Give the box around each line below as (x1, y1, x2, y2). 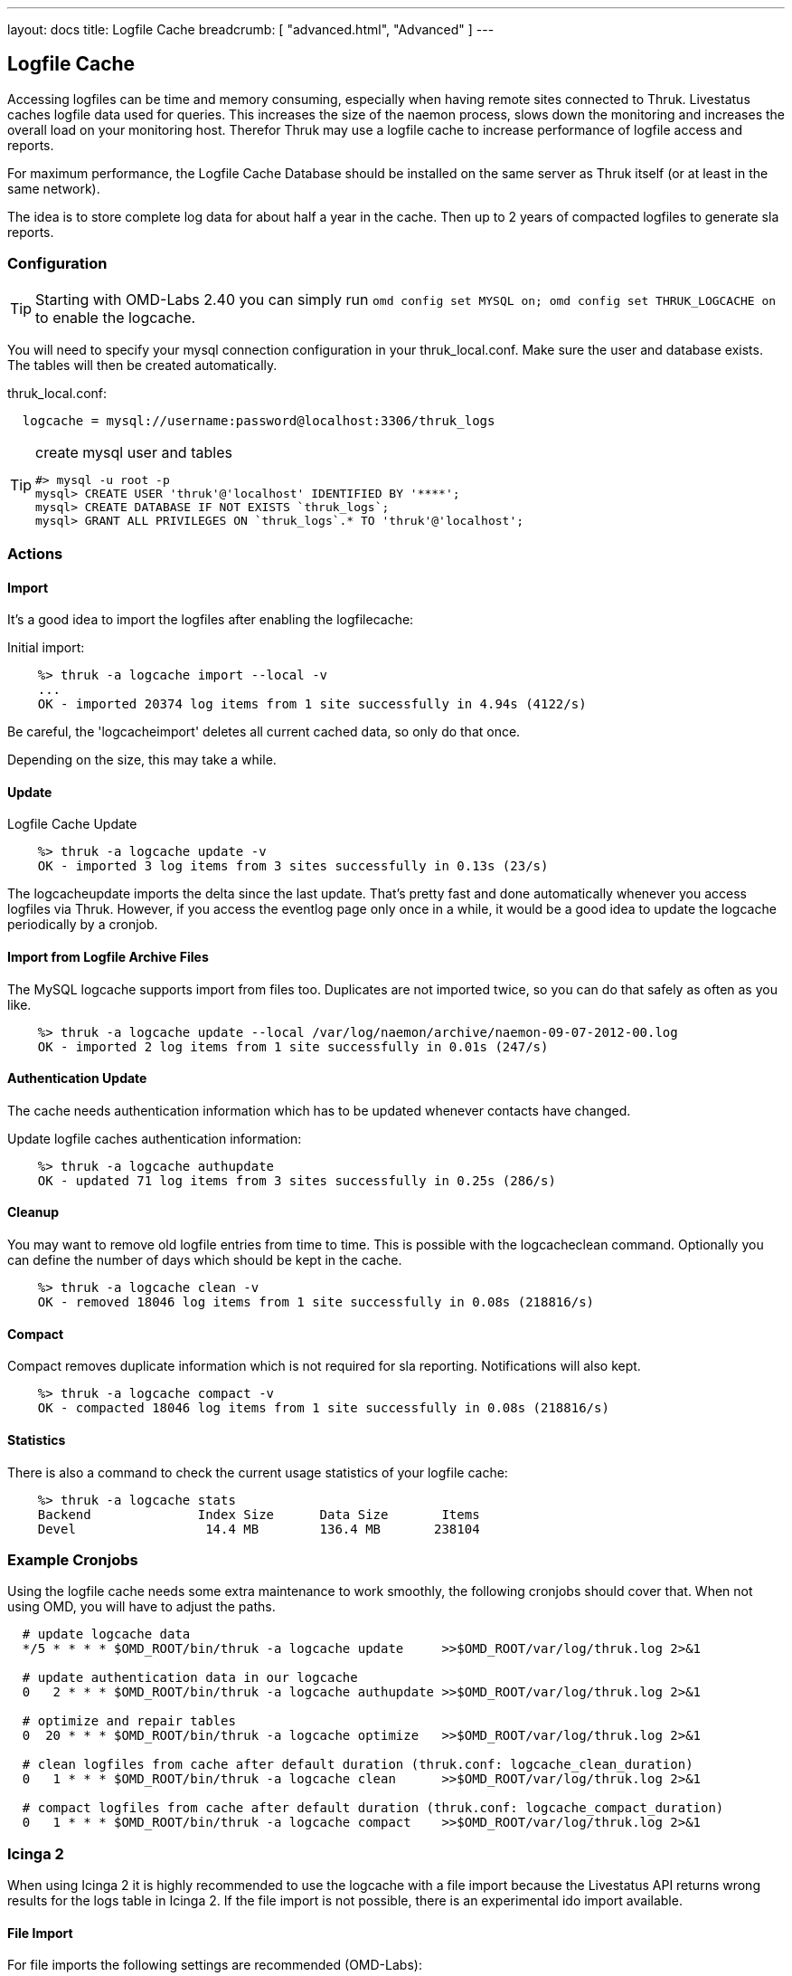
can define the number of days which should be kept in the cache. (7, 1252, 402, 1268)
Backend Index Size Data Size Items (37, 1506, 480, 1522)
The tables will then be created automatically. (7, 356, 278, 373)
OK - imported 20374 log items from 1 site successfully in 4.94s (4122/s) (37, 697, 587, 712)
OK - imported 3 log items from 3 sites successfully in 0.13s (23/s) (37, 859, 549, 874)
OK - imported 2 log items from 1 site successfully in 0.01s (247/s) (37, 1039, 549, 1054)
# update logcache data (22, 1627, 191, 1642)
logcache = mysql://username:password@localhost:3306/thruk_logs (22, 413, 495, 428)
